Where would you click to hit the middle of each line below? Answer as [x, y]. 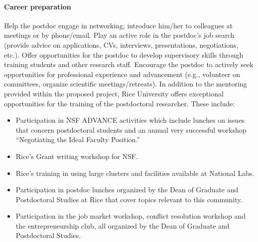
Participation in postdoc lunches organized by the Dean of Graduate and [127, 190]
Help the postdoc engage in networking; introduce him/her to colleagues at [119, 25]
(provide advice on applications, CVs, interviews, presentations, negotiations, [121, 44]
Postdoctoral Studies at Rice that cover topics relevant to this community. [129, 199]
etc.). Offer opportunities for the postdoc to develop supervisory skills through [124, 54]
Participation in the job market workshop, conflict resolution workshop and [130, 216]
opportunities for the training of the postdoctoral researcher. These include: [120, 103]
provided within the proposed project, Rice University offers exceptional [114, 93]
